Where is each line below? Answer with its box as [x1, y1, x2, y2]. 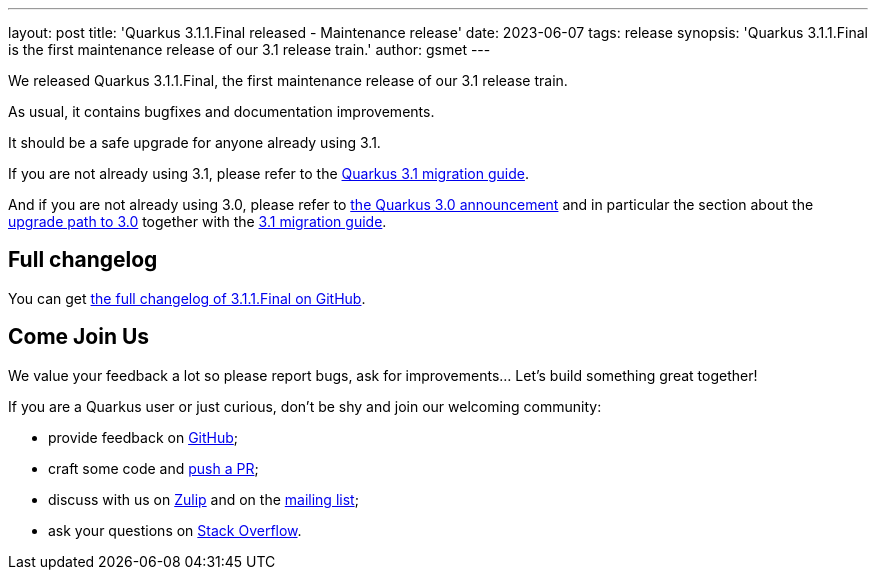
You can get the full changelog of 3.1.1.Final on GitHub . [8, 289, 366, 307]
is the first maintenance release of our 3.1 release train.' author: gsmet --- [8, 41, 491, 58]
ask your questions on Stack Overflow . [48, 521, 302, 539]
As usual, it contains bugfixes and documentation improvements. [8, 103, 435, 120]
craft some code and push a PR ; [48, 459, 259, 477]
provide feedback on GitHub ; [48, 428, 239, 446]
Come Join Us [8, 324, 150, 350]
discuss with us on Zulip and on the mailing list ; [48, 490, 359, 508]
